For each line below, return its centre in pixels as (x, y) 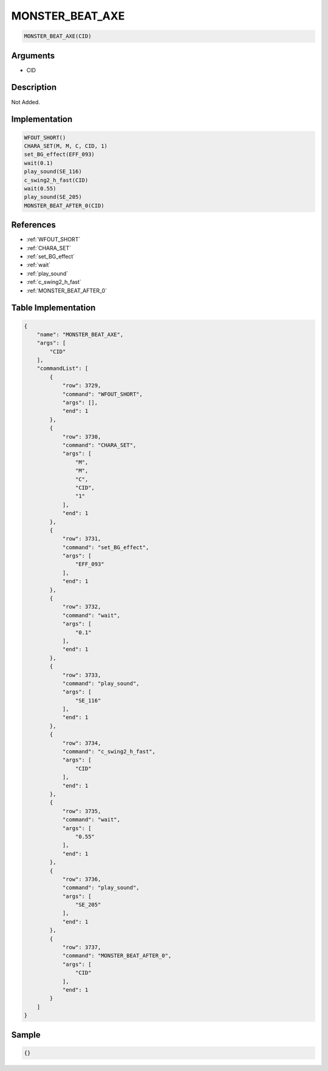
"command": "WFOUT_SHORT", (102, 394)
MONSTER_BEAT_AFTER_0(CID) (64, 206)
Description (34, 87)
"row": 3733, (82, 675)
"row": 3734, (82, 743)
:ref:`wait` (39, 265)
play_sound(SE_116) (53, 172)
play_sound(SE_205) (53, 197)
